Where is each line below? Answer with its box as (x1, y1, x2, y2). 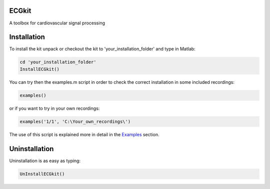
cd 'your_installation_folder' (19, 59, 97, 65)
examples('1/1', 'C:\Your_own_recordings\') (19, 119, 131, 124)
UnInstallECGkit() (19, 171, 65, 177)
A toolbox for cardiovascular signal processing (9, 20, 105, 26)
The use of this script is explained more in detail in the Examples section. (9, 131, 159, 137)
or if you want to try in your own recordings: (9, 105, 100, 111)
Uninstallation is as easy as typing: (9, 158, 81, 164)
